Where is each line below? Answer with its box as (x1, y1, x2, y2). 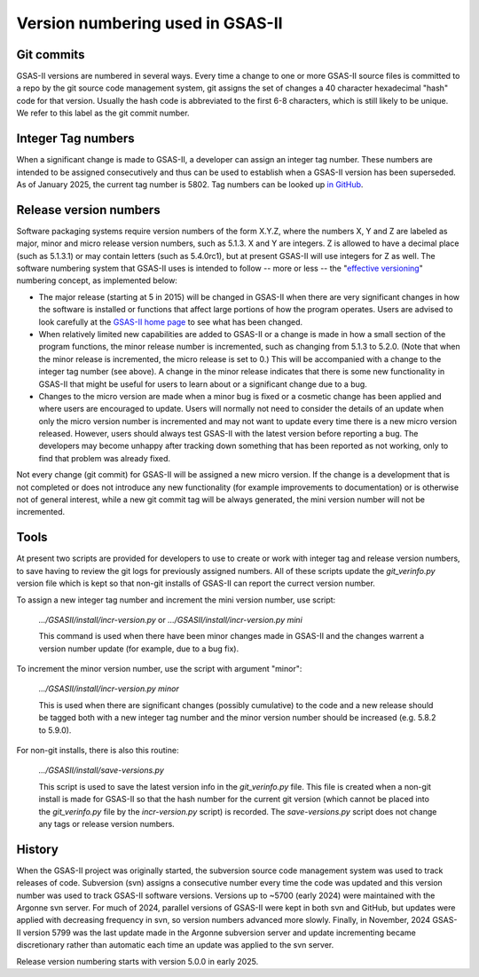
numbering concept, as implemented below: (16, 275, 177, 286)
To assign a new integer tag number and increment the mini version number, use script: (16, 595, 336, 605)
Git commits (16, 47, 85, 62)
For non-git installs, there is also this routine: (16, 745, 179, 756)
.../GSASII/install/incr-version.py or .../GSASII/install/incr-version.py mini (38, 614, 303, 625)
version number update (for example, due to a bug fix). (38, 643, 239, 654)
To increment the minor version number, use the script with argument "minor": (16, 664, 302, 674)
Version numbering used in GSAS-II (16, 13, 283, 33)
